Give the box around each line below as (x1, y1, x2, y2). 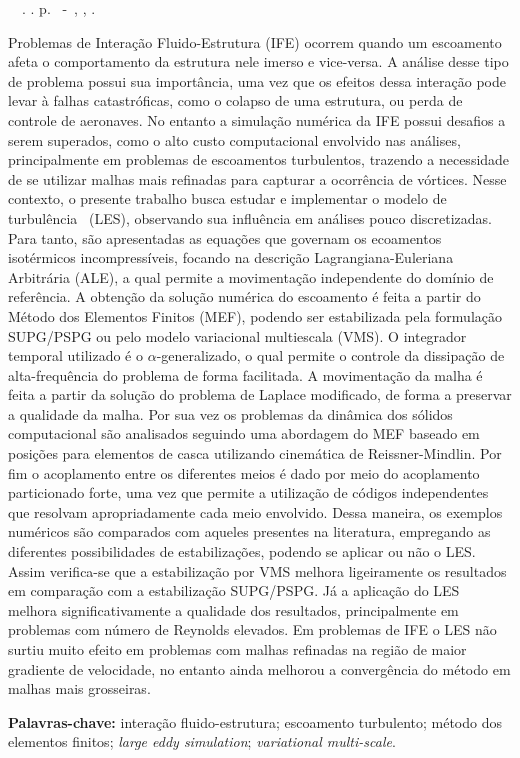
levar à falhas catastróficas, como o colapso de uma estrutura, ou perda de (8, 90, 463, 111)
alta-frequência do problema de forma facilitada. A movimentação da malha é (8, 364, 483, 385)
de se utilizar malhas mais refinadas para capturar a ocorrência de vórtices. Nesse (8, 168, 507, 189)
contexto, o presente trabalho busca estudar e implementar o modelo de (8, 188, 447, 209)
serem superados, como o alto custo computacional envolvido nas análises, (8, 129, 461, 150)
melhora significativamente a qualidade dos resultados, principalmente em (8, 599, 459, 620)
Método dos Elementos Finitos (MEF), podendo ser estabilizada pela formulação (8, 305, 502, 326)
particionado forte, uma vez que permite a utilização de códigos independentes (8, 482, 489, 503)
